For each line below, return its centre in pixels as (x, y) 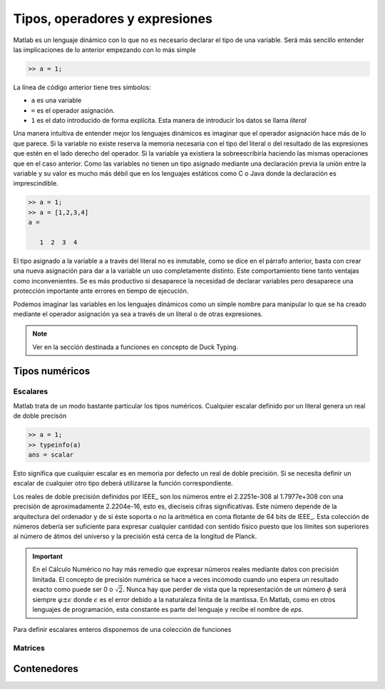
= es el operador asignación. (73, 110)
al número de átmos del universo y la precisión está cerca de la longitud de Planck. (135, 536)
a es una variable (56, 101)
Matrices (29, 648)
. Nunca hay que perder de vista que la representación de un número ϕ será (234, 589)
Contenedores (46, 669)
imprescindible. (36, 183)
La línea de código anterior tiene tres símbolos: (82, 87)
